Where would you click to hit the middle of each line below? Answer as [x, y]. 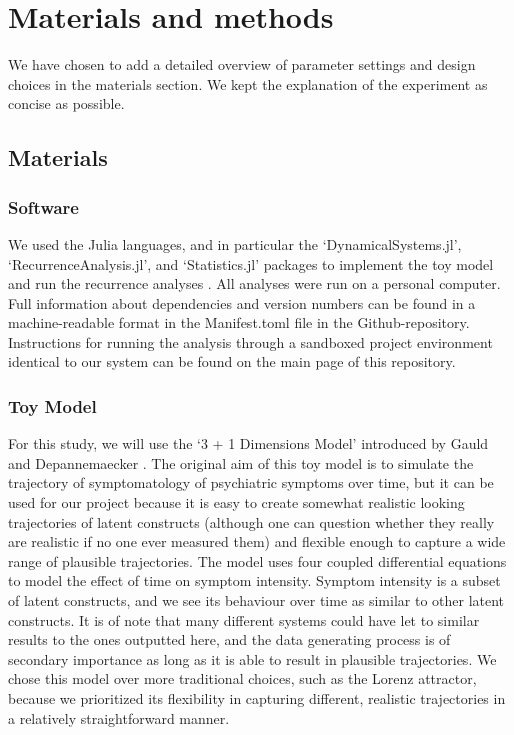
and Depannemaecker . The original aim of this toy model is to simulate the [241, 462]
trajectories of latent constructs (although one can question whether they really [251, 521]
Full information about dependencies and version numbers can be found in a [242, 302]
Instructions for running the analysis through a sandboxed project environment [250, 341]
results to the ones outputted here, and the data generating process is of [229, 639]
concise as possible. [66, 103]
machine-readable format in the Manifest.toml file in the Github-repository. [239, 322]
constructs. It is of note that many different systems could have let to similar [244, 619]
